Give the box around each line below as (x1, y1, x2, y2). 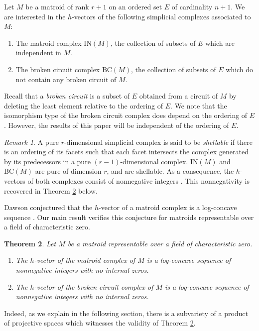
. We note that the (170, 100, 227, 110)
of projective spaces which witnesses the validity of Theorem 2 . (4, 318, 196, 328)
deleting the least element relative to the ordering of (4, 100, 163, 110)
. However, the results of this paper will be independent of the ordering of (4, 119, 229, 130)
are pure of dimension (35, 166, 102, 176)
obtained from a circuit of (139, 91, 218, 101)
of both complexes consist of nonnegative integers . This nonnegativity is (27, 175, 250, 186)
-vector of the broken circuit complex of (34, 281, 153, 292)
